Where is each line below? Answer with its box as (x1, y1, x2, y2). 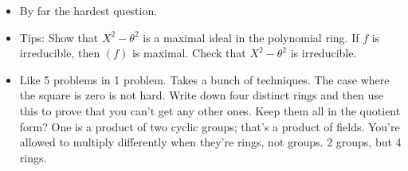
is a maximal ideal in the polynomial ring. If (143, 29, 359, 45)
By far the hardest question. (19, 2, 158, 18)
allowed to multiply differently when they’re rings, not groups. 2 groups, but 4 (19, 134, 402, 150)
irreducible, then (19, 45, 100, 61)
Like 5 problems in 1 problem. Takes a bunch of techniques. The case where (19, 71, 390, 87)
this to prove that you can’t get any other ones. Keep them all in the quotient (19, 102, 401, 119)
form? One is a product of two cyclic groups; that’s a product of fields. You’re (19, 118, 400, 134)
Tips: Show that (19, 29, 99, 45)
